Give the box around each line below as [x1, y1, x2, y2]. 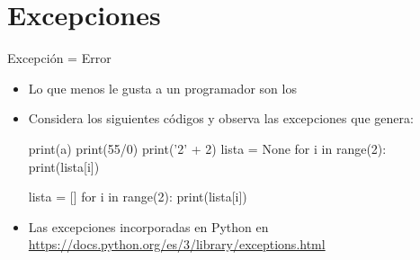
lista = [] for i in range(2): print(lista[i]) [28, 187, 247, 206]
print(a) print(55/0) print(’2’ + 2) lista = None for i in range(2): [28, 139, 387, 157]
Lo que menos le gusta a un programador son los [28, 78, 297, 97]
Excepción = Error [7, 49, 112, 67]
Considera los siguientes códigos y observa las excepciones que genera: [28, 109, 414, 128]
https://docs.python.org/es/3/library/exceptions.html [28, 235, 326, 254]
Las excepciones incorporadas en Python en [28, 217, 269, 236]
